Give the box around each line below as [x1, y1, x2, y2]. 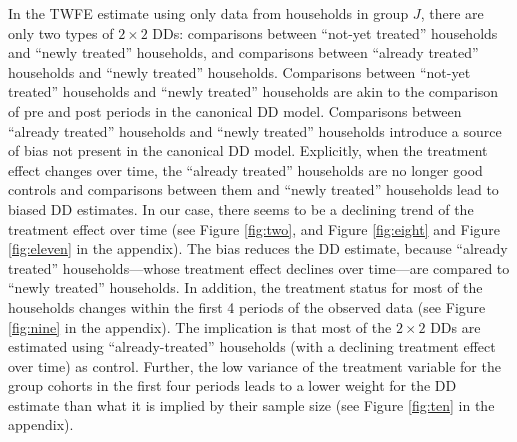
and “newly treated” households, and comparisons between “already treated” [8, 42, 479, 63]
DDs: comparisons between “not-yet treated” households [152, 22, 498, 43]
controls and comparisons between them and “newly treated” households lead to [8, 179, 499, 200]
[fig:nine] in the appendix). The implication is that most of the [8, 316, 392, 337]
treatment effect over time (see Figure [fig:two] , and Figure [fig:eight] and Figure [8, 218, 501, 239]
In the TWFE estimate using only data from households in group [8, 3, 409, 23]
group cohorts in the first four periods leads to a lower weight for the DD [8, 375, 457, 396]
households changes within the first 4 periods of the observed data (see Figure [8, 296, 486, 317]
